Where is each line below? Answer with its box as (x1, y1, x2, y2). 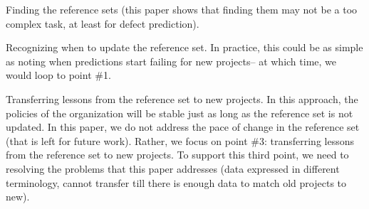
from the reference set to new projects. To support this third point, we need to (6, 147, 349, 162)
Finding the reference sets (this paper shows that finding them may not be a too (6, 2, 358, 16)
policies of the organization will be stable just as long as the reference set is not (6, 105, 353, 120)
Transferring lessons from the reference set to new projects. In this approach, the (6, 91, 358, 106)
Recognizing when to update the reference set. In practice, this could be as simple (6, 40, 363, 55)
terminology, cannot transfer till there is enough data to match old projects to (6, 175, 347, 190)
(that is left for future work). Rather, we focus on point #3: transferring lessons (6, 133, 355, 148)
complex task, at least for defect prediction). (6, 16, 199, 31)
